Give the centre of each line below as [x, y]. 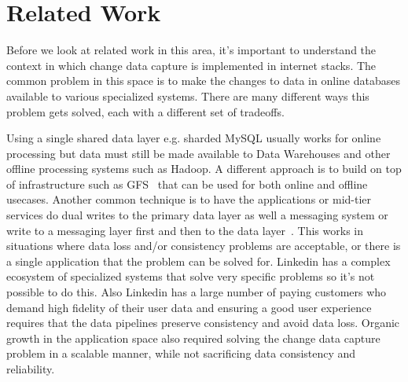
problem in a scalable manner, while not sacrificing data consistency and [181, 353]
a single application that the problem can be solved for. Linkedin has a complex [198, 261]
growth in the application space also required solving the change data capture [193, 338]
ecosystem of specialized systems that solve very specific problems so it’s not [191, 276]
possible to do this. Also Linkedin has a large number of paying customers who [197, 292]
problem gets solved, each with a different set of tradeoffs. [145, 111]
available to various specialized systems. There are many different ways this [188, 95]
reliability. [31, 369]
